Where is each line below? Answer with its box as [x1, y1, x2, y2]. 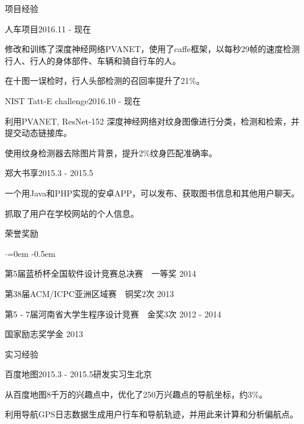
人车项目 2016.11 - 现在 [5, 22, 91, 35]
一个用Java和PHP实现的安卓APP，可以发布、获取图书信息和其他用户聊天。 [5, 186, 300, 199]
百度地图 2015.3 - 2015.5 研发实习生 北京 [5, 368, 152, 380]
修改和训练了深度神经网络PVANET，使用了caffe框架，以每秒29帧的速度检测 [5, 43, 300, 55]
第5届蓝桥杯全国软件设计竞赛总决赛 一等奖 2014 [5, 267, 196, 280]
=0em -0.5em [7, 247, 56, 259]
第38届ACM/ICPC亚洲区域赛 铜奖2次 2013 [5, 287, 174, 299]
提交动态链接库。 [5, 126, 72, 139]
